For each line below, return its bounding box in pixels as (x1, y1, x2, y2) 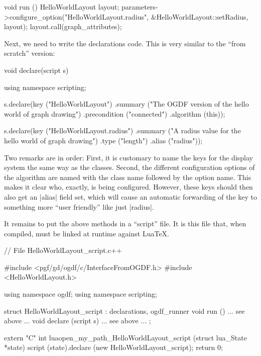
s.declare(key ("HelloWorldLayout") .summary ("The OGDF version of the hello (4, 99, 249, 109)
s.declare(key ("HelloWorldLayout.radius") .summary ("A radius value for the (4, 125, 241, 136)
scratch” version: (4, 48, 55, 58)
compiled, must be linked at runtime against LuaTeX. (4, 228, 169, 238)
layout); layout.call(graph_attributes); (4, 21, 122, 32)
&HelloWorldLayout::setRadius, (151, 11, 248, 22)
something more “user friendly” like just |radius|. (4, 201, 154, 212)
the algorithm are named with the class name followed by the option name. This (4, 171, 251, 182)
